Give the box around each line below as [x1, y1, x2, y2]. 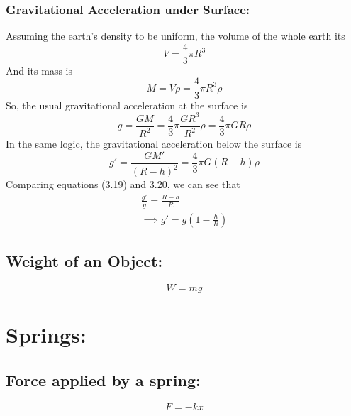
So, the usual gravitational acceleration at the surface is [6, 97, 248, 112]
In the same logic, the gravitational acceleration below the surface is [6, 136, 302, 151]
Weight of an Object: [6, 250, 163, 272]
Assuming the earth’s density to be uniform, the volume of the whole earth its [6, 28, 345, 43]
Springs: [6, 320, 87, 349]
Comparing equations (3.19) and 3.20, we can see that [6, 177, 240, 192]
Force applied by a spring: [6, 368, 201, 390]
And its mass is [6, 62, 73, 77]
